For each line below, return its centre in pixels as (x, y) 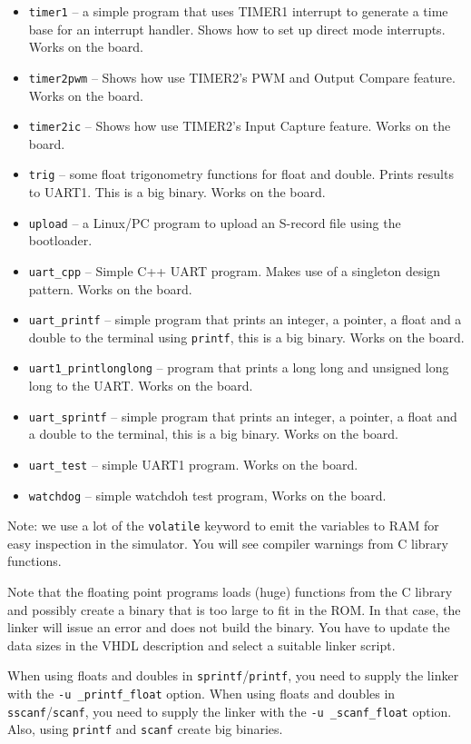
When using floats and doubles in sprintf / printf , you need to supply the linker (233, 675)
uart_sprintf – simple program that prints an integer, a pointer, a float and (243, 416)
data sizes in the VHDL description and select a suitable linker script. (201, 645)
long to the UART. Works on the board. (141, 386)
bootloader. (60, 240)
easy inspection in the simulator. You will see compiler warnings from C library (228, 543)
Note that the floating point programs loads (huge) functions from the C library (230, 592)
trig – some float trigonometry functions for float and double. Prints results (241, 174)
